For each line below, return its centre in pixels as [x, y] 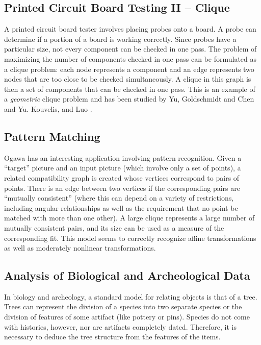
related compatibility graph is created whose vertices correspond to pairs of [122, 177]
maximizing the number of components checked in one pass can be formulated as [130, 58]
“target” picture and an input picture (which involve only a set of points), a [123, 168]
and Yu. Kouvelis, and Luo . [48, 108]
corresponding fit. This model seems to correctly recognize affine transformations [130, 238]
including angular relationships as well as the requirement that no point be [121, 207]
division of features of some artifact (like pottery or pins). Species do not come [127, 317]
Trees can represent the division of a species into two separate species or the [123, 306]
